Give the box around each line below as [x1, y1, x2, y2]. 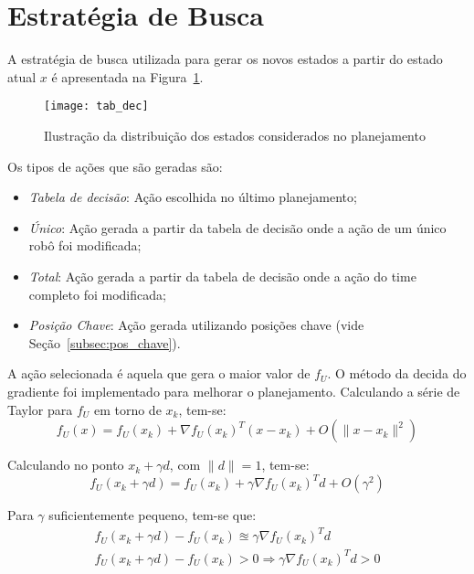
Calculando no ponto [7, 455, 124, 474]
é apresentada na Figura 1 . [51, 67, 204, 86]
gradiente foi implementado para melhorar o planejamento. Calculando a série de [7, 381, 460, 400]
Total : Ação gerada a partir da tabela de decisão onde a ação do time [28, 266, 416, 285]
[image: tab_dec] [44, 100, 149, 113]
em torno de [93, 399, 162, 419]
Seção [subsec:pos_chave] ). [28, 333, 181, 352]
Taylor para [7, 399, 73, 419]
